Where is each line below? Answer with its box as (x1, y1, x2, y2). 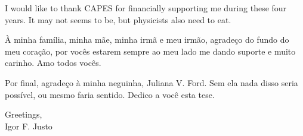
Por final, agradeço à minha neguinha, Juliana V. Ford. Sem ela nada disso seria (5, 76, 298, 88)
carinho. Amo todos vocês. (5, 56, 101, 69)
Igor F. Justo (5, 119, 52, 132)
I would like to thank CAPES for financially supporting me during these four (5, 2, 287, 14)
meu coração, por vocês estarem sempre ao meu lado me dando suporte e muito (5, 45, 296, 57)
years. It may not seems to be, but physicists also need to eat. (5, 13, 231, 26)
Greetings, (5, 108, 42, 121)
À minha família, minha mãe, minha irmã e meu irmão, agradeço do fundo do (5, 33, 289, 46)
